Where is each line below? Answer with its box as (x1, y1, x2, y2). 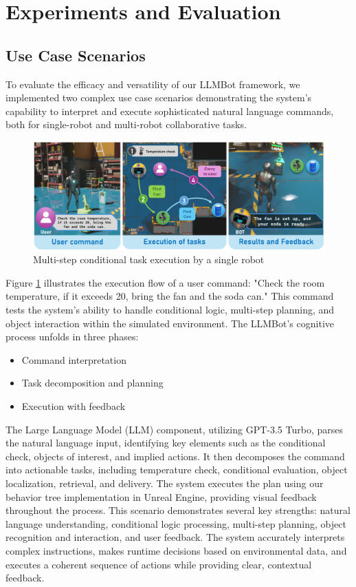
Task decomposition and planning (21, 375, 164, 390)
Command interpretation (21, 352, 126, 367)
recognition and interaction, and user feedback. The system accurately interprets (5, 530, 345, 544)
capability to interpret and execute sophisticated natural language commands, (5, 103, 334, 118)
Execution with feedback (21, 399, 126, 413)
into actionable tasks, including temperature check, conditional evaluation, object (5, 462, 348, 477)
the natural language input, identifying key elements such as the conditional (5, 435, 326, 450)
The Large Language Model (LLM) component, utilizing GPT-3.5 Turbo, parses (5, 422, 343, 436)
